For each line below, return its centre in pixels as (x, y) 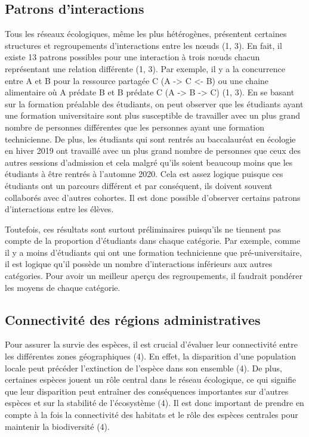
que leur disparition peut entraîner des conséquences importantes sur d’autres (147, 391)
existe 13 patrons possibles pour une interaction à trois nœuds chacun (132, 57)
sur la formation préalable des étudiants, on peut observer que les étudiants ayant (154, 103)
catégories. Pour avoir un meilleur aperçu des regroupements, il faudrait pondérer (154, 276)
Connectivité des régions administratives (133, 319)
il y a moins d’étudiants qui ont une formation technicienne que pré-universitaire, (153, 252)
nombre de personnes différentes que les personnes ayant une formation (135, 127)
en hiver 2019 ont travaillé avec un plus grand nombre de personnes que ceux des (153, 151)
